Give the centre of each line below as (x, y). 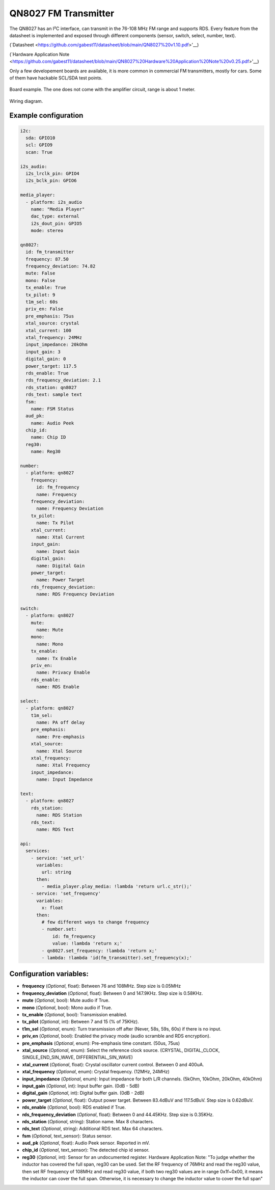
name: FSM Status (52, 409)
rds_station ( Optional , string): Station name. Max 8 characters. (88, 1121)
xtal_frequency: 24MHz (54, 337)
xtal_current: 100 (48, 330)
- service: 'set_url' (58, 858)
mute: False (40, 273)
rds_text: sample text (54, 395)
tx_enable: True (46, 288)
